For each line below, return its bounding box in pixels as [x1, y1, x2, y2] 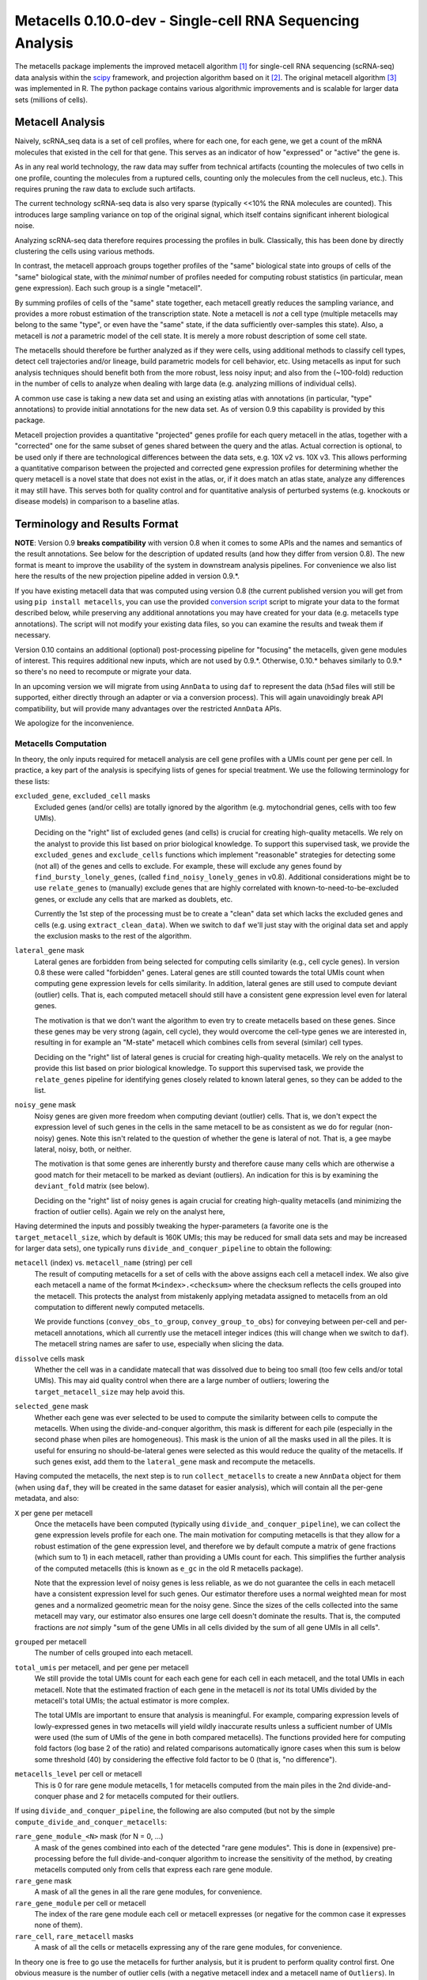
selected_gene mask [14, 1402, 89, 1411]
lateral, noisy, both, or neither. [34, 1144, 132, 1154]
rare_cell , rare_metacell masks [14, 1931, 134, 1940]
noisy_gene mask [14, 1100, 77, 1110]
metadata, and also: [14, 1494, 79, 1503]
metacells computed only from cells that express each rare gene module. [34, 1865, 273, 1875]
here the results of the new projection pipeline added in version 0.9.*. [14, 571, 240, 581]
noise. [14, 221, 35, 230]
